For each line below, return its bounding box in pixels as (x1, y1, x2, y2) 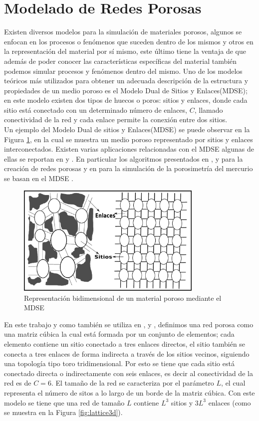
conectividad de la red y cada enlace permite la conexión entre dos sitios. (4, 114, 228, 125)
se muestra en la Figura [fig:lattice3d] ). (4, 407, 123, 418)
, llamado (194, 104, 223, 115)
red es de (4, 378, 31, 388)
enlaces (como (208, 397, 251, 408)
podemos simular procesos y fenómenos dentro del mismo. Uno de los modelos (4, 65, 243, 76)
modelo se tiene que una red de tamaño (4, 397, 125, 408)
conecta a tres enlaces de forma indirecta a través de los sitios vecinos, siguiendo (4, 348, 250, 359)
